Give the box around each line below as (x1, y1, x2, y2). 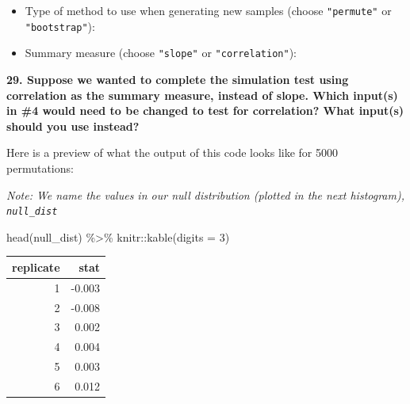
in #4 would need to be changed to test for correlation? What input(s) (6, 102, 404, 119)
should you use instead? (6, 117, 140, 134)
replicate (12, 258, 60, 275)
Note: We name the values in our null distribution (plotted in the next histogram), (6, 186, 404, 203)
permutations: (6, 159, 74, 176)
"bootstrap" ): (25, 17, 95, 34)
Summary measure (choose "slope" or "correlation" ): (25, 44, 297, 61)
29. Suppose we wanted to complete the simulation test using (6, 71, 349, 87)
